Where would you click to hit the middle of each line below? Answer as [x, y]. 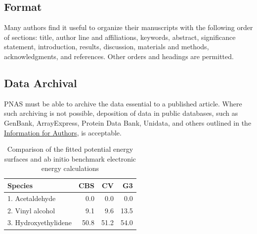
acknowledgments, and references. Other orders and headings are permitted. [119, 56]
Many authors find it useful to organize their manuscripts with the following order [128, 27]
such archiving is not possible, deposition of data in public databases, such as [121, 113]
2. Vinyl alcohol [31, 210]
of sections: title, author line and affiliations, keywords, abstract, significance [120, 37]
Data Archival [41, 83]
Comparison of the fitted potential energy [70, 149]
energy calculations [70, 168]
